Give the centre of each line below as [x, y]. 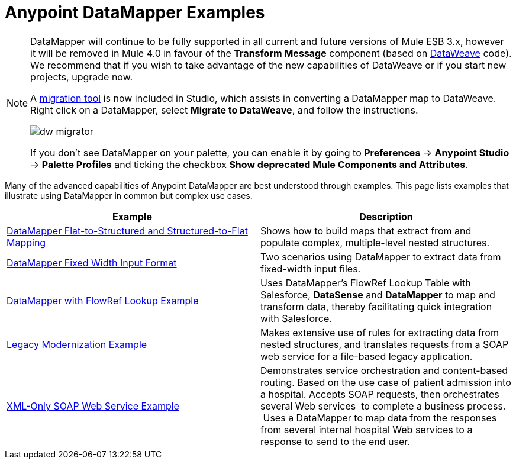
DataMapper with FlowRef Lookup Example [103, 300]
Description [386, 216]
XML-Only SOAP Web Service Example [93, 406]
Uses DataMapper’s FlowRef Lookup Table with [366, 283]
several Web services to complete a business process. [383, 406]
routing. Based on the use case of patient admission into [386, 382]
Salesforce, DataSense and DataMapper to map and [378, 294]
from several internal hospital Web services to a [367, 429]
